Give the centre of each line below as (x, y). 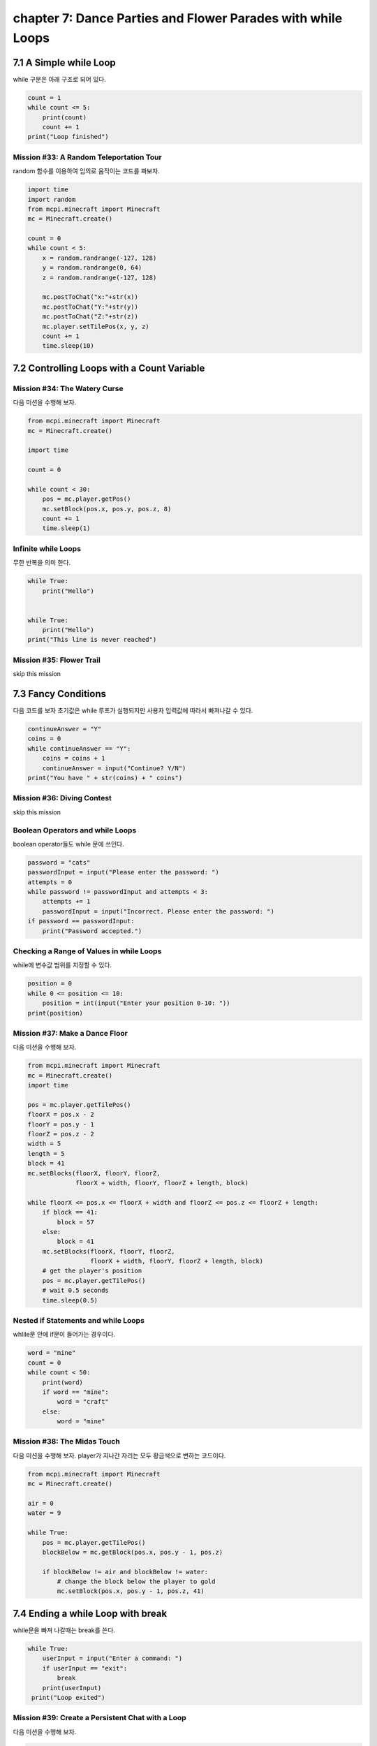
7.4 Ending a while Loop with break (90, 1613)
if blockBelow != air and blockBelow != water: (125, 1572)
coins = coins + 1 (74, 758)
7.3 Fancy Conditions (59, 694)
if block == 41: (70, 1212)
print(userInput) (72, 1688)
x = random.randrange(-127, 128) (99, 258)
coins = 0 (44, 739)
